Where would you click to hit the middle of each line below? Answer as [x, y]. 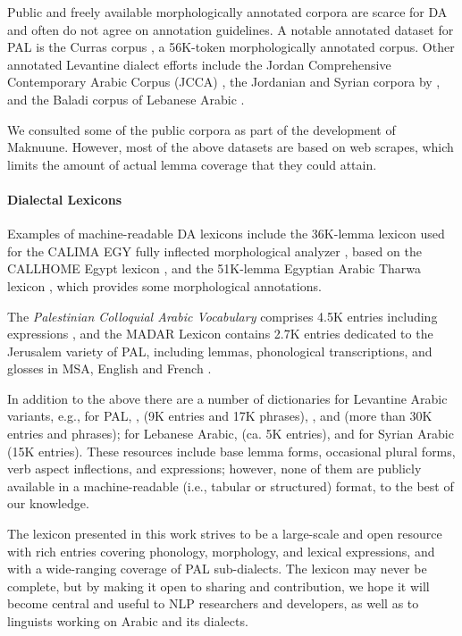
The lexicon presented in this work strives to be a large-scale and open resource [225, 534]
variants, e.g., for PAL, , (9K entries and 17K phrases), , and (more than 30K [220, 416]
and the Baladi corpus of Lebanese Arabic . [126, 99]
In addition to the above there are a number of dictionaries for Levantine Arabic [227, 398]
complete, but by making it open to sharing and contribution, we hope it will [218, 586]
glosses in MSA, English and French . [109, 368]
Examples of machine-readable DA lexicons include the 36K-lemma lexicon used [226, 234]
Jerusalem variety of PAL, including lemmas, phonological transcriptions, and [220, 351]
